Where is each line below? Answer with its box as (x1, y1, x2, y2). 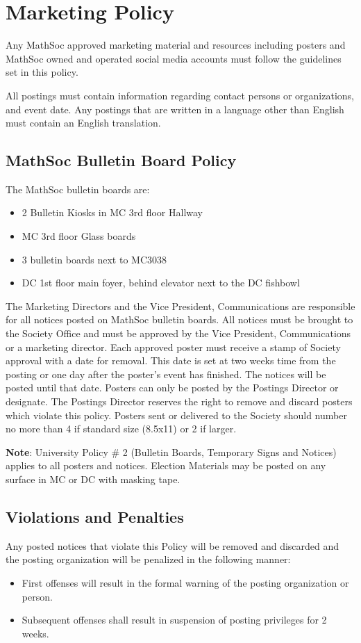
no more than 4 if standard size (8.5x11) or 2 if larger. (6, 421, 237, 436)
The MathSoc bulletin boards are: (6, 181, 150, 196)
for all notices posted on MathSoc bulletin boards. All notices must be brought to (6, 312, 353, 327)
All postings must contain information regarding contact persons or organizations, (6, 88, 355, 102)
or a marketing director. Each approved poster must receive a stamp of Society (6, 339, 341, 354)
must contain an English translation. (6, 115, 161, 130)
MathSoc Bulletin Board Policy (6, 149, 237, 171)
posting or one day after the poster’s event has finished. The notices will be (6, 366, 326, 381)
